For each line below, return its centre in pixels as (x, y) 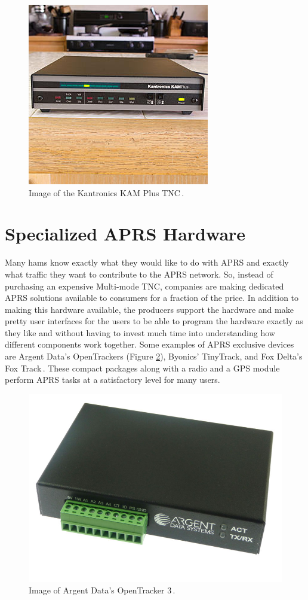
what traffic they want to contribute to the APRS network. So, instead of (139, 274)
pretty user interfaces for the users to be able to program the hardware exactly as (154, 321)
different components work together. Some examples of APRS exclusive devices (150, 344)
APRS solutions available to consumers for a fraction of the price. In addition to (152, 298)
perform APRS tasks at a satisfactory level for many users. (113, 380)
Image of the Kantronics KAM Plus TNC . (107, 192)
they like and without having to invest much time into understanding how (140, 332)
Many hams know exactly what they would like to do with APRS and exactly (147, 262)
